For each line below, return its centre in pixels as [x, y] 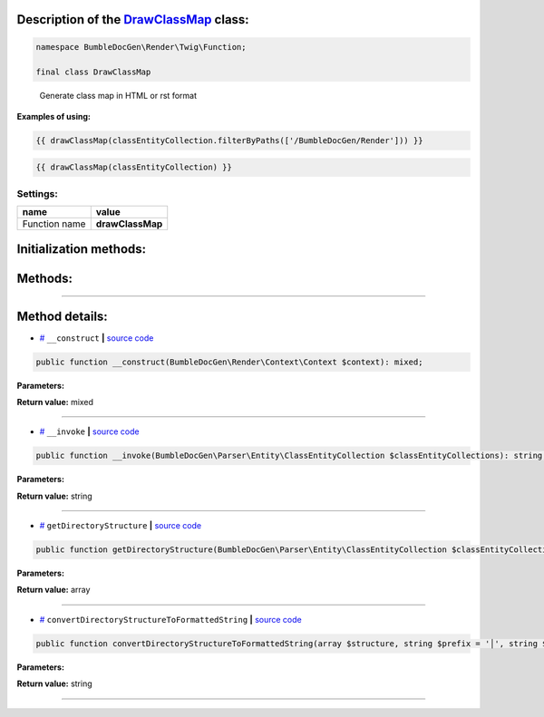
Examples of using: [53, 116]
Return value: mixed [55, 402]
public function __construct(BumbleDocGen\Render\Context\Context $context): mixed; [229, 362]
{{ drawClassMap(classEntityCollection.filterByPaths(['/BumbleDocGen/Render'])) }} [229, 140]
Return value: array [53, 590]
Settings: [37, 193]
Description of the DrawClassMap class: [133, 19]
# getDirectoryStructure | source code [121, 526]
